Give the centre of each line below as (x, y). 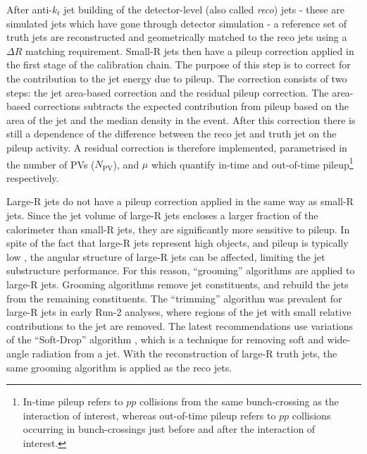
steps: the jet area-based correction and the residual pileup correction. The (168, 92)
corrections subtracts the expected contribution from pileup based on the (191, 106)
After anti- (29, 9)
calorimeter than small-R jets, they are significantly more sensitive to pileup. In (178, 229)
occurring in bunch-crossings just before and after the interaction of (169, 429)
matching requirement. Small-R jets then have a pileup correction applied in (189, 50)
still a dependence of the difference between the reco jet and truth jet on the (172, 134)
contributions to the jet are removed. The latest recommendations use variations (180, 325)
